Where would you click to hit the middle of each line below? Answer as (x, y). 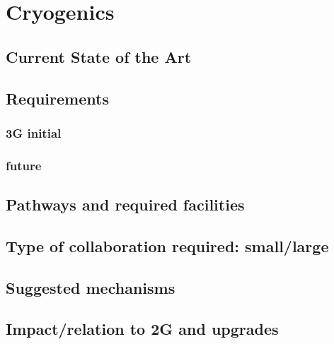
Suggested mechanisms (91, 287)
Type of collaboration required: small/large (167, 245)
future (24, 165)
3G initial (34, 132)
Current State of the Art (99, 56)
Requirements (57, 98)
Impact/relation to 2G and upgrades (142, 329)
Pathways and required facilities (125, 204)
